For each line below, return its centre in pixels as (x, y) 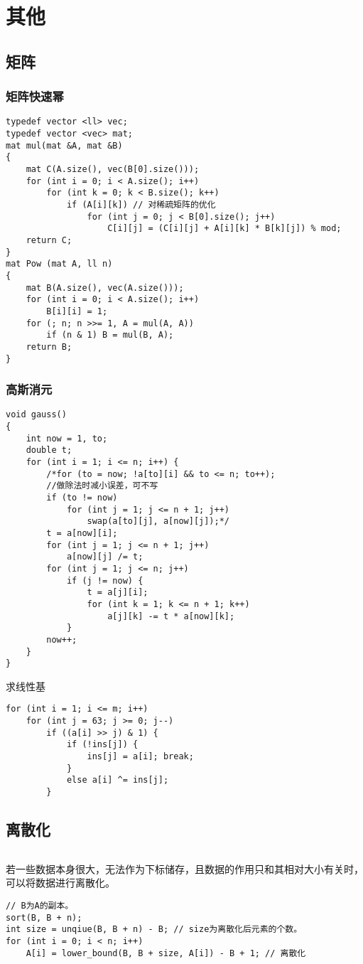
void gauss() (36, 415)
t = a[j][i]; (118, 593)
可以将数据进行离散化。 (60, 883)
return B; (49, 347)
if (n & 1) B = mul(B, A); (110, 335)
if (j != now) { (105, 580)
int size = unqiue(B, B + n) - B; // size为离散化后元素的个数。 (154, 930)
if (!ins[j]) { (102, 745)
